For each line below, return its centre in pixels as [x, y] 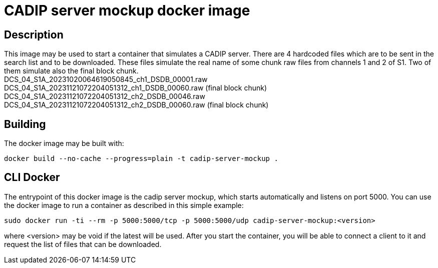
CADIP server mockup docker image [127, 10]
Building [25, 124]
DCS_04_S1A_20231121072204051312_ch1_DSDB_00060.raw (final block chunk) [136, 88]
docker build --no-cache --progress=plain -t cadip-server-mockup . [141, 159]
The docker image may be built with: [64, 143]
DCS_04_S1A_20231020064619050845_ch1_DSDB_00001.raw [106, 79]
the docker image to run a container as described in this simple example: [124, 205]
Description [34, 34]
